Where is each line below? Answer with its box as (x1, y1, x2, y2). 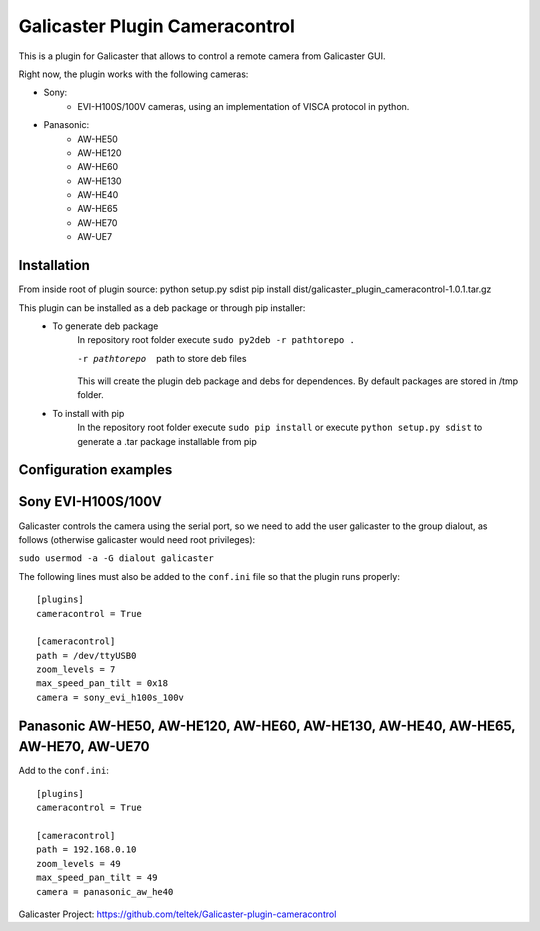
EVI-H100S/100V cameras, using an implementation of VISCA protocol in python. (77, 100, 410, 112)
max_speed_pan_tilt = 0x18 (36, 678, 169, 689)
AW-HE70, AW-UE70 (18, 738, 150, 755)
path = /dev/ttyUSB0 (36, 650, 137, 661)
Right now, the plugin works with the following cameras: (18, 68, 249, 80)
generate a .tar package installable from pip (77, 435, 257, 447)
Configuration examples (18, 461, 173, 479)
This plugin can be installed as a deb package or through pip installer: (18, 301, 306, 314)
